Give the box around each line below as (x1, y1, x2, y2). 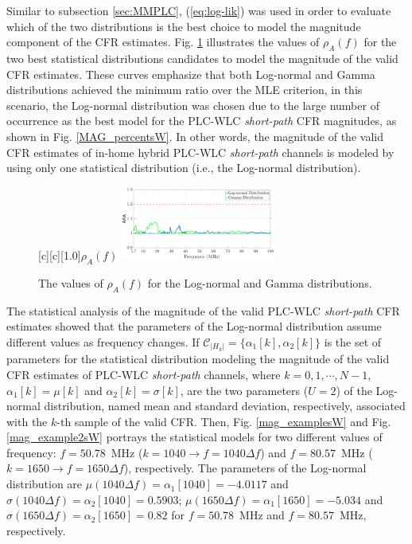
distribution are (6, 476, 83, 492)
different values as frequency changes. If (6, 333, 200, 350)
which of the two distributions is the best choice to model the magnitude (6, 18, 361, 34)
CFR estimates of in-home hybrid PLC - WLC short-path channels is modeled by (6, 143, 395, 160)
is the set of (324, 333, 382, 350)
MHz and (239, 507, 285, 523)
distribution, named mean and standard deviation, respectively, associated (44, 397, 406, 414)
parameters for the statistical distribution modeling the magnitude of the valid (6, 350, 390, 367)
